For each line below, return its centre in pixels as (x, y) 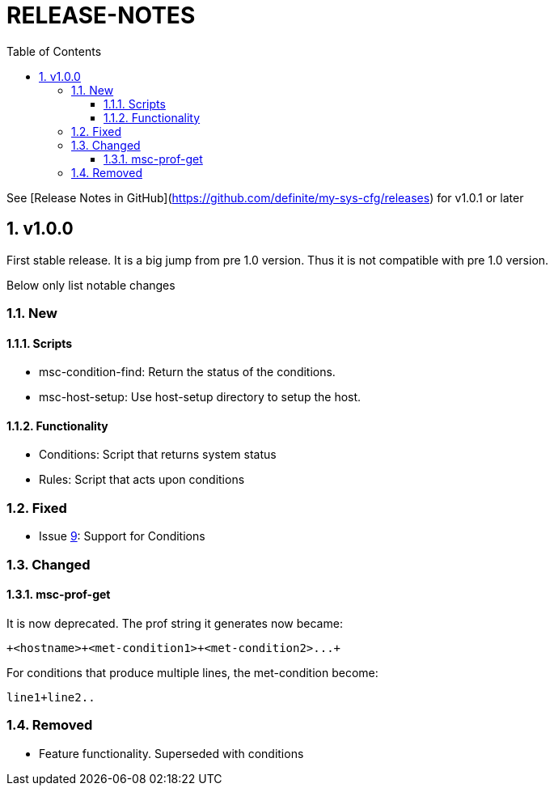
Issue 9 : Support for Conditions (122, 536)
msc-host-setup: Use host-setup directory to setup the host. (200, 397)
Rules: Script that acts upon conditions (142, 480)
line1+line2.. (51, 697)
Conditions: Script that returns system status (158, 455)
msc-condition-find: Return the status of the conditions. (187, 372)
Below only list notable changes (91, 285)
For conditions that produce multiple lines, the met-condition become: (192, 672)
